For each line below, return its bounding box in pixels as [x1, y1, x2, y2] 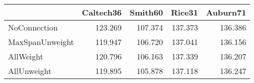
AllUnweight [8, 65, 52, 76]
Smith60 [129, 6, 163, 18]
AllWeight [8, 50, 44, 62]
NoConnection [8, 21, 58, 33]
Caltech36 [82, 6, 122, 18]
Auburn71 [206, 6, 246, 18]
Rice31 [171, 6, 198, 18]
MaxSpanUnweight [8, 36, 74, 47]
